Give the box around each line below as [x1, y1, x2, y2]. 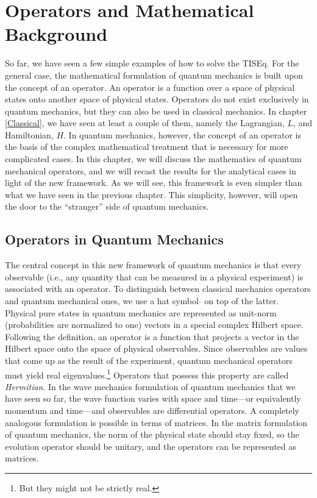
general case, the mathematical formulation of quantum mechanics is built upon [5, 68, 304, 81]
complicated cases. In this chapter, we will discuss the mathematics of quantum [5, 152, 302, 165]
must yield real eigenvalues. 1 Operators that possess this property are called [5, 366, 289, 381]
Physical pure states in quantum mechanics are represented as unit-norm [5, 306, 277, 319]
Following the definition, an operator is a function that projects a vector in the [5, 330, 299, 343]
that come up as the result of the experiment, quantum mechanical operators [5, 354, 293, 366]
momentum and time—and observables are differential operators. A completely [5, 404, 300, 417]
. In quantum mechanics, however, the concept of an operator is [63, 128, 301, 141]
